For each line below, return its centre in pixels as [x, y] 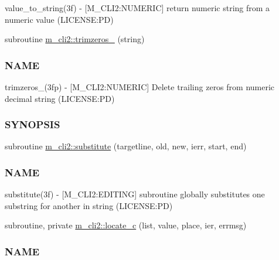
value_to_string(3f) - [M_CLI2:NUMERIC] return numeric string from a [137, 8]
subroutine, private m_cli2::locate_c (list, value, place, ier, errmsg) [126, 225]
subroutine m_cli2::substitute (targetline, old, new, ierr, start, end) [126, 146]
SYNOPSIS [33, 124]
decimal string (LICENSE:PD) [60, 98]
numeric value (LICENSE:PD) [59, 19]
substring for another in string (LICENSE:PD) [89, 205]
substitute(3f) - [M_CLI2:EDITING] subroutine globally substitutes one [135, 194]
